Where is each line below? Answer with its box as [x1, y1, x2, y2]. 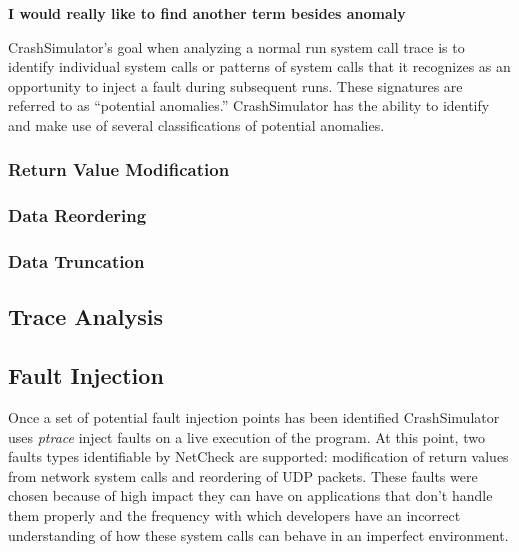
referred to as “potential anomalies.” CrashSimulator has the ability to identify [8, 95, 490, 116]
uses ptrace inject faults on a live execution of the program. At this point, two [8, 426, 485, 447]
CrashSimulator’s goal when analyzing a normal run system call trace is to [8, 36, 465, 57]
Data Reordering [8, 203, 147, 228]
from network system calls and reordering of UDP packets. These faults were [8, 465, 478, 486]
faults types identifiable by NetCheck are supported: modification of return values [8, 446, 509, 467]
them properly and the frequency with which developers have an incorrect [8, 505, 461, 526]
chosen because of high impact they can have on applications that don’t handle [8, 485, 493, 506]
